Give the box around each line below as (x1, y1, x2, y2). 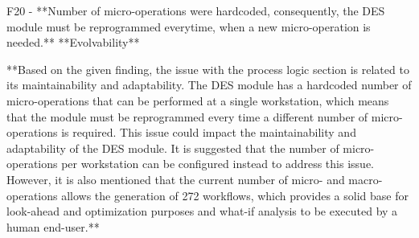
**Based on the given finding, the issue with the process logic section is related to (6, 60, 409, 77)
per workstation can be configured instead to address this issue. (61, 155, 374, 172)
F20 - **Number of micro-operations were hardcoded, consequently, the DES (6, 2, 385, 18)
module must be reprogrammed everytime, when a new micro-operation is (6, 18, 371, 35)
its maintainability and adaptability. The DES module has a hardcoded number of (6, 76, 412, 93)
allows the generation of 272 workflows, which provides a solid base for (61, 187, 409, 203)
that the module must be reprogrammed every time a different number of (6, 108, 368, 125)
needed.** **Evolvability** (6, 34, 140, 51)
